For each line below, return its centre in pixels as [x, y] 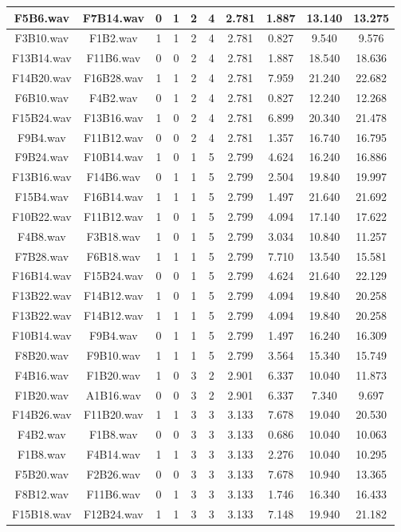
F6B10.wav [42, 97]
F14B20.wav [42, 78]
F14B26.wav [42, 414]
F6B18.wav [114, 256]
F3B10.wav [42, 38]
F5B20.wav [42, 473]
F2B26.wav [114, 473]
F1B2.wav [113, 38]
